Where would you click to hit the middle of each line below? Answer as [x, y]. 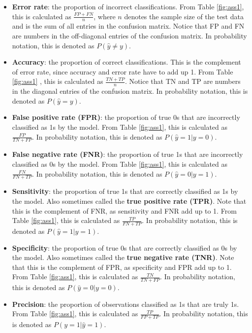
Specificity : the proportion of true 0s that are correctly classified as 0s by [125, 247]
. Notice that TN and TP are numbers [183, 81]
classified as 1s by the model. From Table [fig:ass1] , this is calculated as [120, 127]
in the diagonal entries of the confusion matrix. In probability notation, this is [130, 91]
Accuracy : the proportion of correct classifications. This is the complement [126, 62]
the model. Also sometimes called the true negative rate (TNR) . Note [123, 257]
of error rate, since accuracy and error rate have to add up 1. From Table [123, 71]
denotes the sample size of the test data [184, 16]
